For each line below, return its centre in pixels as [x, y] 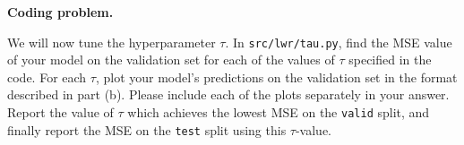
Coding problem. [60, 12]
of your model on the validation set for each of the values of [171, 60]
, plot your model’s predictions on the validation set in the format [276, 77]
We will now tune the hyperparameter [112, 42]
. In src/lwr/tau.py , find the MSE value [339, 42]
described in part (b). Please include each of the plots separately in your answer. [228, 94]
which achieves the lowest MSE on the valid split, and [279, 112]
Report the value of [60, 112]
